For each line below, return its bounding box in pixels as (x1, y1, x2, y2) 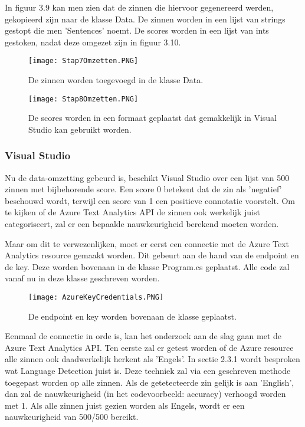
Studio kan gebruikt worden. (28, 123, 132, 135)
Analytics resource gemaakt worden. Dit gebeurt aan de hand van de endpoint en (5, 249, 299, 261)
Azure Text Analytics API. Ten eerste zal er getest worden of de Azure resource (5, 341, 294, 353)
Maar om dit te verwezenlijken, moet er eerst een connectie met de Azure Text (5, 237, 290, 249)
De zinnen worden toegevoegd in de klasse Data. (28, 74, 204, 86)
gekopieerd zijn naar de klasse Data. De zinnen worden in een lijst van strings (5, 12, 286, 25)
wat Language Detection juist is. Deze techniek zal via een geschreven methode (5, 364, 291, 377)
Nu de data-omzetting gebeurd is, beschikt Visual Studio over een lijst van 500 (5, 171, 290, 183)
